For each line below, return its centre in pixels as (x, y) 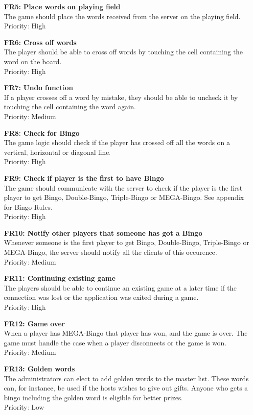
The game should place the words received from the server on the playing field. (122, 16)
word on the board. (33, 61)
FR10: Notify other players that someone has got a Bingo (103, 232)
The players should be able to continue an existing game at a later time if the (120, 287)
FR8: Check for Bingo (42, 133)
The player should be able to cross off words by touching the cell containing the (124, 52)
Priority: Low (24, 407)
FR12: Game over (34, 323)
